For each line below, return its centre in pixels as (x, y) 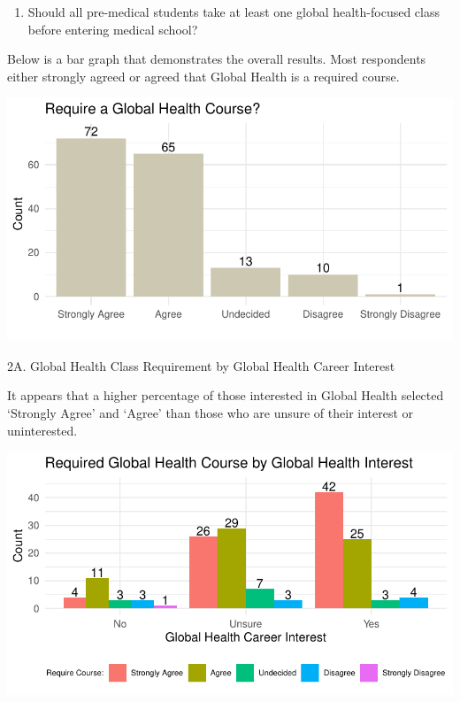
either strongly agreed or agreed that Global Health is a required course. (203, 76)
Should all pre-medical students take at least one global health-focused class (234, 12)
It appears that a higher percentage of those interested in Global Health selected (226, 395)
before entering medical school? (113, 29)
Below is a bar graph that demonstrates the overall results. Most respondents (217, 59)
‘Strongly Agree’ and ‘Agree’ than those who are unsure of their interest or (211, 413)
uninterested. (42, 430)
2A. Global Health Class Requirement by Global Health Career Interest (201, 365)
